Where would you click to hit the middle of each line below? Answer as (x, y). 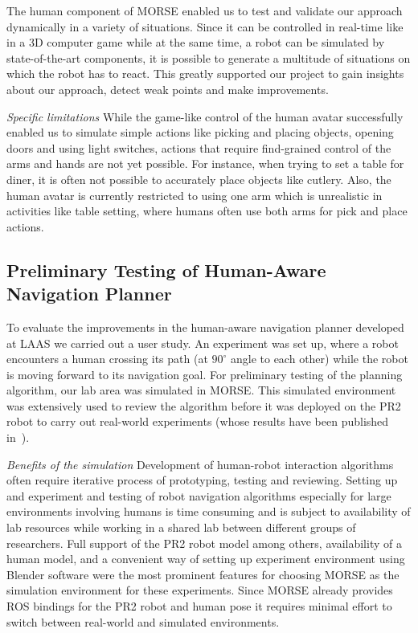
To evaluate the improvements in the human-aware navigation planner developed (205, 327)
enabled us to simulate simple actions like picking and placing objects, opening (200, 132)
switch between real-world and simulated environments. (143, 621)
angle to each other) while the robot (319, 359)
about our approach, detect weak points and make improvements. (168, 89)
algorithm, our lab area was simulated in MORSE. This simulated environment (201, 390)
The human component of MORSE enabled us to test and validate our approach (205, 10)
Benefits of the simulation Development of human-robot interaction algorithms (200, 464)
